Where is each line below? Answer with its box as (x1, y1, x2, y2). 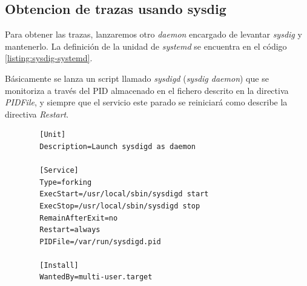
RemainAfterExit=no (39, 213, 118, 222)
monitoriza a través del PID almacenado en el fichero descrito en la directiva (5, 84, 289, 96)
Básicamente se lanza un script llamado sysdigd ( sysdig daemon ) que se (5, 71, 269, 84)
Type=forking (39, 178, 92, 187)
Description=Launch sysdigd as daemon (39, 142, 196, 151)
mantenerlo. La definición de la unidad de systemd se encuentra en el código (5, 39, 287, 52)
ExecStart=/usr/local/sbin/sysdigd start (39, 190, 209, 199)
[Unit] (39, 130, 66, 139)
